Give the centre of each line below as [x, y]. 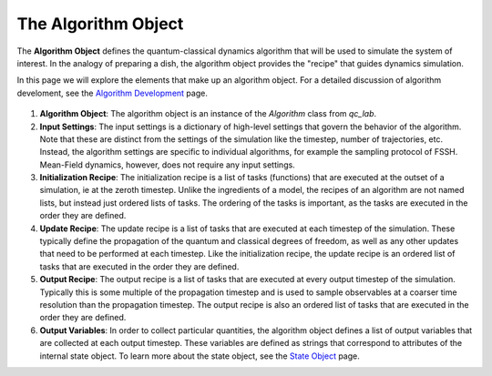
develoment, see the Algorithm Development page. [113, 93]
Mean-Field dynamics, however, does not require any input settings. [167, 165]
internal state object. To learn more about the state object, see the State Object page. [200, 356]
